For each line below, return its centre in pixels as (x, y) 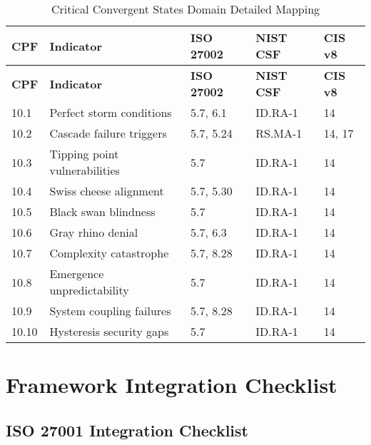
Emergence (77, 273)
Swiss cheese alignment (107, 191)
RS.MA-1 (279, 133)
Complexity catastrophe (109, 253)
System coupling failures (110, 311)
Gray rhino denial (94, 232)
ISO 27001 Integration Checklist (127, 430)
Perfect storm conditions (111, 112)
